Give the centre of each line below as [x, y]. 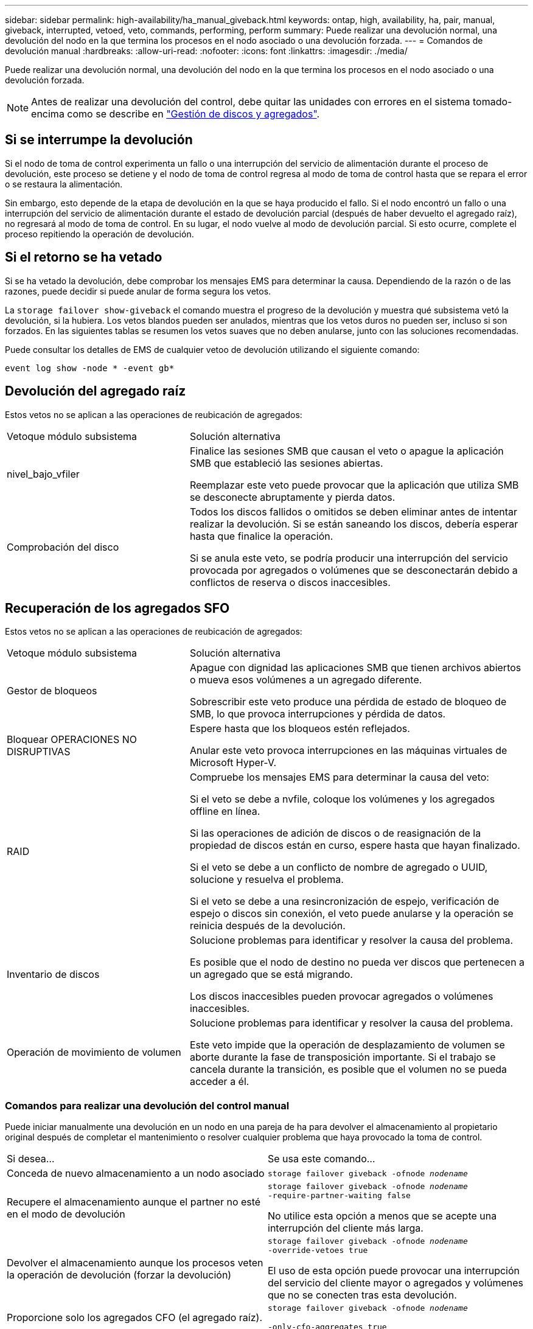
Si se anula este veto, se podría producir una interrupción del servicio [349, 558]
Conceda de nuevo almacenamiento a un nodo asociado [136, 1174]
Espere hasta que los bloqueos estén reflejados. [300, 729]
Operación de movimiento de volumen [94, 1052]
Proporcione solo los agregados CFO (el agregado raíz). [135, 1318]
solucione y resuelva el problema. [266, 880]
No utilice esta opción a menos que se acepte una [382, 1216]
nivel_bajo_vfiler [43, 474]
